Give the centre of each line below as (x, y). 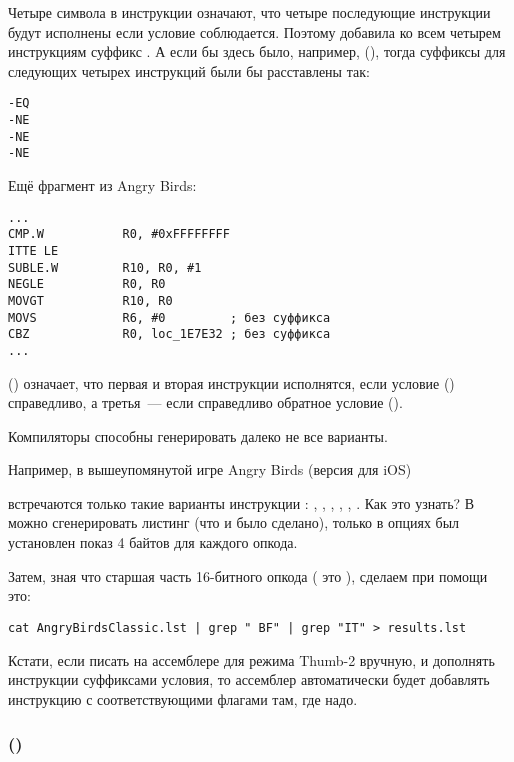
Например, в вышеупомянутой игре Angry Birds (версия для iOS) (210, 469)
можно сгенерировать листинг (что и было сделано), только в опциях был (234, 522)
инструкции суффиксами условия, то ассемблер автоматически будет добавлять (249, 679)
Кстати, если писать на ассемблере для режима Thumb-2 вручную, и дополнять (251, 659)
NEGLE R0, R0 (87, 284)
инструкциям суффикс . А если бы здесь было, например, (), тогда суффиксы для (257, 51)
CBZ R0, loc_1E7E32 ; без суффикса (169, 334)
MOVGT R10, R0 (90, 300)
